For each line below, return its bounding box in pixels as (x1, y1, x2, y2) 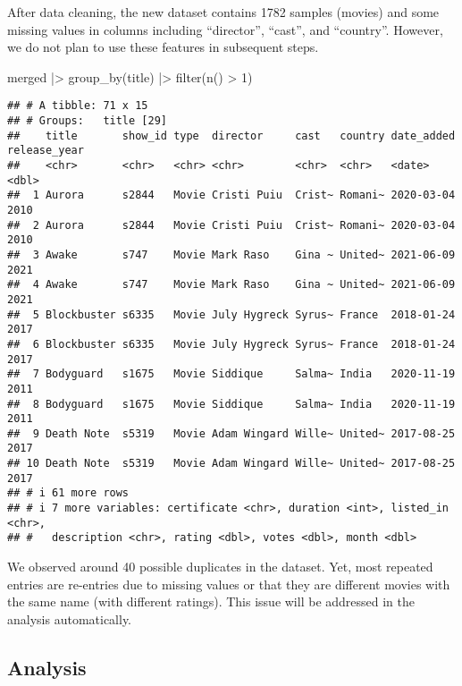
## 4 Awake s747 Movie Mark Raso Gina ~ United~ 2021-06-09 (7, 278, 456, 292)
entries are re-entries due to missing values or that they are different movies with (7, 574, 450, 593)
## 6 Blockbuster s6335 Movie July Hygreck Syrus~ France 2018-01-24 (7, 337, 456, 351)
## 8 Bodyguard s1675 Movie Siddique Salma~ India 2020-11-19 (7, 397, 456, 411)
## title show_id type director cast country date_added (7, 129, 456, 142)
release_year (7, 144, 84, 157)
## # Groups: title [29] (7, 114, 167, 128)
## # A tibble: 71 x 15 (7, 99, 148, 113)
